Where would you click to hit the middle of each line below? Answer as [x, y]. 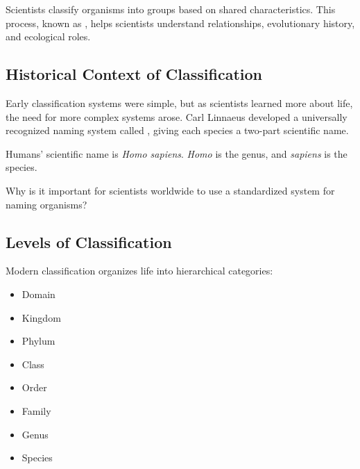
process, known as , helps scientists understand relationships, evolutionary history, [180, 23]
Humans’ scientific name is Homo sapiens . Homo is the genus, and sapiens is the [177, 153]
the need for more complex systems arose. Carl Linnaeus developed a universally [177, 116]
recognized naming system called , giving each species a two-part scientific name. [177, 130]
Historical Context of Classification [134, 74]
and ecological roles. [48, 36]
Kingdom [41, 317]
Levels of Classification [89, 241]
